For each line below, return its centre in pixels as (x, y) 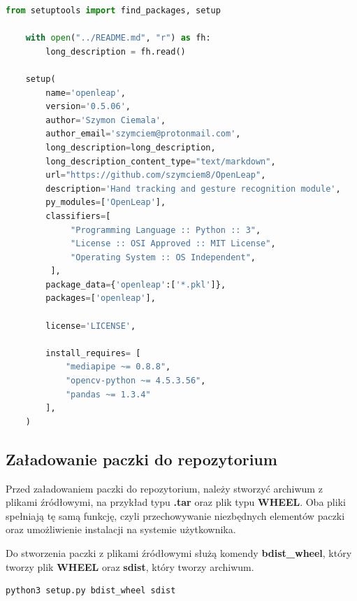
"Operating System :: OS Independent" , (163, 257)
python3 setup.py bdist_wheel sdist (91, 591)
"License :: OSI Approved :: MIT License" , (173, 244)
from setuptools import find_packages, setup (113, 10)
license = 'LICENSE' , (91, 326)
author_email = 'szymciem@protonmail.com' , (143, 134)
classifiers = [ (78, 216)
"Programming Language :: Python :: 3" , (166, 230)
